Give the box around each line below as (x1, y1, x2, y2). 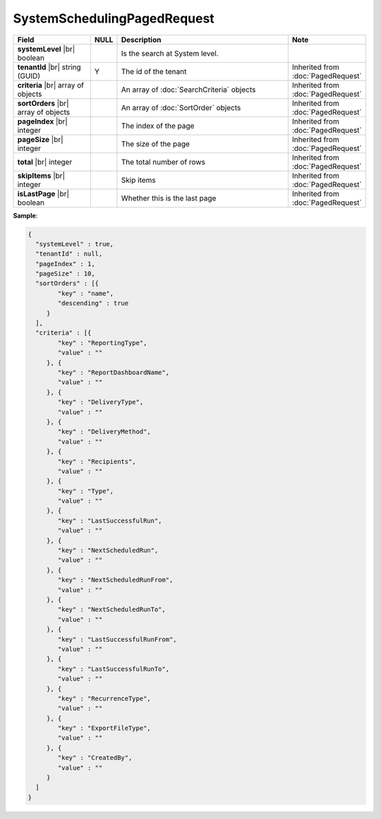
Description (121, 35, 162, 44)
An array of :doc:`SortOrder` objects (121, 102, 241, 112)
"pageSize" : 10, (35, 270, 95, 278)
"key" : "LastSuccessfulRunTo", (57, 664, 169, 673)
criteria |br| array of (17, 80, 85, 90)
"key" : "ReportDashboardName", (57, 369, 169, 376)
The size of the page (121, 138, 190, 148)
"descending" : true (57, 299, 129, 307)
